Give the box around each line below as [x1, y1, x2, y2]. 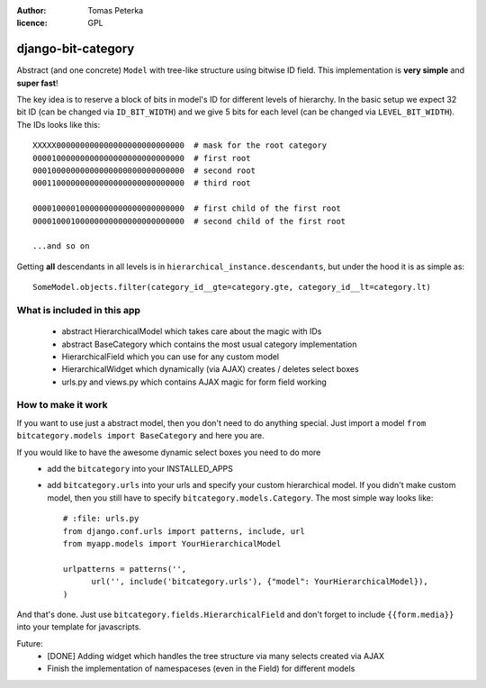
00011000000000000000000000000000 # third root [32, 178, 251, 188]
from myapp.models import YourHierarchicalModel [63, 539, 282, 548]
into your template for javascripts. [16, 621, 141, 632]
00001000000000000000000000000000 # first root [32, 153, 251, 163]
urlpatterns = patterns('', [63, 564, 187, 574]
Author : [16, 5, 47, 15]
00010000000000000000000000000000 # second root [32, 166, 256, 176]
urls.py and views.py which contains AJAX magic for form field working [61, 376, 328, 387]
